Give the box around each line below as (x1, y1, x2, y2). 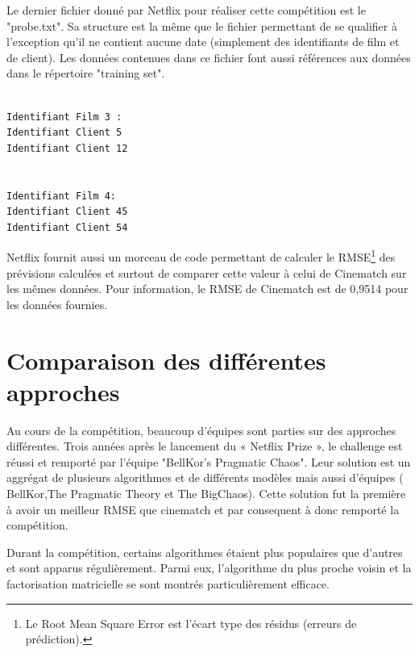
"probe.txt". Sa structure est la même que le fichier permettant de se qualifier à (6, 17, 397, 34)
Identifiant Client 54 (6, 221, 128, 233)
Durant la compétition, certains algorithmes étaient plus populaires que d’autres (6, 543, 403, 560)
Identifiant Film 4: (6, 190, 117, 202)
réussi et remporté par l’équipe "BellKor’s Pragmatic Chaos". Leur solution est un (6, 453, 411, 470)
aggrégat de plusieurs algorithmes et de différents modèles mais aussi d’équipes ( (6, 469, 404, 486)
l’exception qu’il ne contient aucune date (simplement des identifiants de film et (6, 33, 400, 50)
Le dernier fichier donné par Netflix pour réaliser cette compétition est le (6, 2, 366, 18)
